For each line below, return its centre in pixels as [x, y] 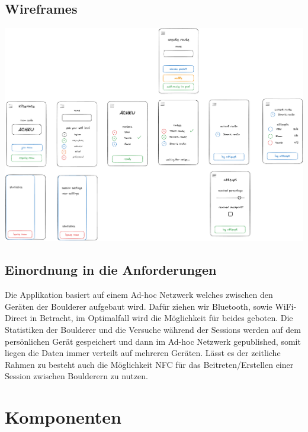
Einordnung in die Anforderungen [111, 270]
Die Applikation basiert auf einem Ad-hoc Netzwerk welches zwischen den [139, 295]
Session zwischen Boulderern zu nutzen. [76, 376]
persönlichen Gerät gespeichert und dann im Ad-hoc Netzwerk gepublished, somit [153, 341]
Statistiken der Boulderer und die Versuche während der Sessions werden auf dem [153, 329]
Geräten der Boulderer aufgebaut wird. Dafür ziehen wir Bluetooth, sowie [139, 306]
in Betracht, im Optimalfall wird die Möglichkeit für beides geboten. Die [161, 318]
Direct [16, 318]
